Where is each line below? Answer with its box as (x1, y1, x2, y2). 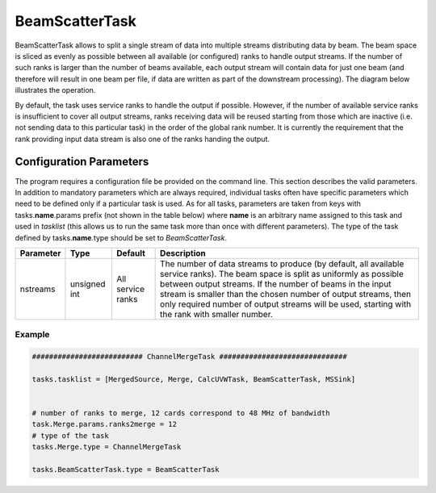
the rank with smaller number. (160, 308, 274, 320)
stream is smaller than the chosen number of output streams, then (160, 288, 412, 299)
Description (160, 247, 206, 258)
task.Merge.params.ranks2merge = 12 (31, 420, 178, 429)
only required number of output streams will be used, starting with (160, 299, 412, 310)
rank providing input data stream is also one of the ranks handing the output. (15, 134, 270, 144)
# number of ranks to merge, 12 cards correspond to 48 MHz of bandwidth (31, 408, 330, 418)
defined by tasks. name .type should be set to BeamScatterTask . (15, 232, 228, 242)
